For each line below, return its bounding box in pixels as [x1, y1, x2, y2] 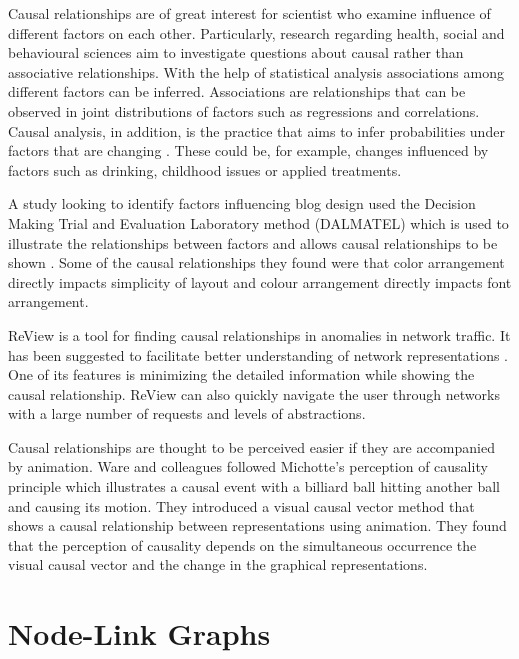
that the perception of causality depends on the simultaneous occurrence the [8, 534, 477, 555]
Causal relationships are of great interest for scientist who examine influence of [8, 3, 491, 23]
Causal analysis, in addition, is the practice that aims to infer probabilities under [8, 120, 505, 141]
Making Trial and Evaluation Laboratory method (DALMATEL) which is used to [8, 212, 509, 233]
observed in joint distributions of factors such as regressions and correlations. [8, 100, 480, 121]
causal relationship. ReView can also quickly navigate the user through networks [8, 383, 500, 404]
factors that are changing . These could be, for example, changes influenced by [8, 140, 489, 161]
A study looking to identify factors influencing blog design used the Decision [8, 193, 476, 214]
